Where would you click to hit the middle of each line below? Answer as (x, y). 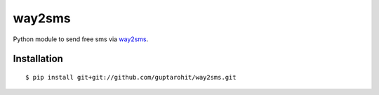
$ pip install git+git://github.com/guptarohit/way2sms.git (131, 77)
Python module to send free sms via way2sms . (81, 39)
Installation (38, 59)
